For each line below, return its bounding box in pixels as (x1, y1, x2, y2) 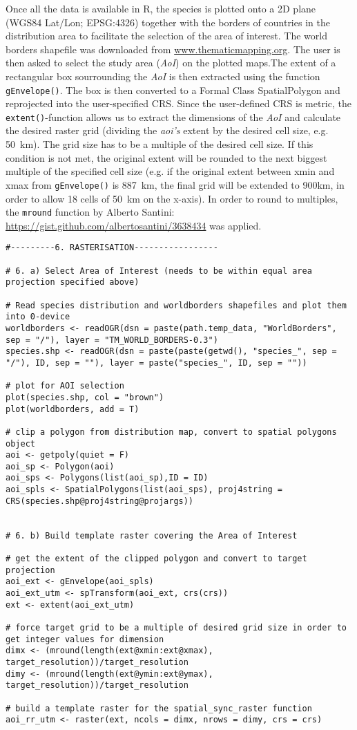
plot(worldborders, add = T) (6, 404, 139, 414)
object (6, 438, 35, 449)
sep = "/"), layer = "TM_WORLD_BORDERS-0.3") (6, 335, 218, 345)
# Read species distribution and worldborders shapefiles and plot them (6, 300, 347, 310)
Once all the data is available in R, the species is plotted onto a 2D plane (6, 1, 316, 15)
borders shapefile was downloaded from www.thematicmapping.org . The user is (6, 41, 340, 56)
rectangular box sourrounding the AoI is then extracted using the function (6, 68, 320, 83)
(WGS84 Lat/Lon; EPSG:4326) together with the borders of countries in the (6, 15, 330, 29)
